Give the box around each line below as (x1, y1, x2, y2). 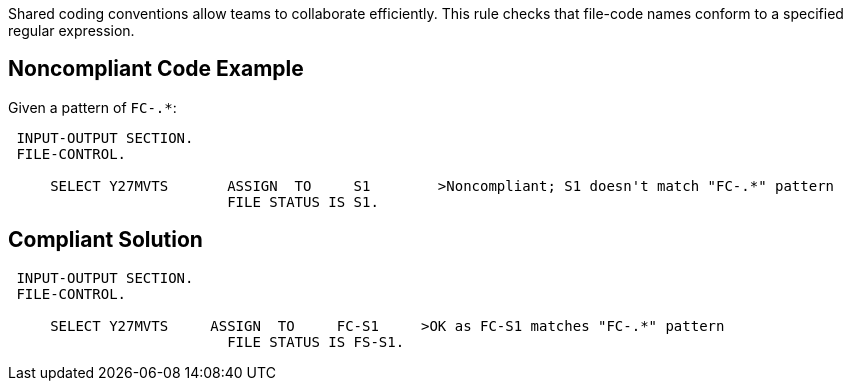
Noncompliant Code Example (8, 56, 304, 82)
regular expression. (8, 22, 135, 39)
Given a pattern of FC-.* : (8, 98, 177, 116)
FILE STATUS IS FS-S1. (227, 333, 405, 350)
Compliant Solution (8, 227, 203, 253)
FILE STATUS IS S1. (227, 193, 379, 210)
